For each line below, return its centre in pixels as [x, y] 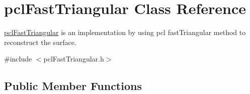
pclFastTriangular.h [74, 59]
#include [18, 59]
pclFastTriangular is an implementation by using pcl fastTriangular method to [125, 32]
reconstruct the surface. [40, 42]
